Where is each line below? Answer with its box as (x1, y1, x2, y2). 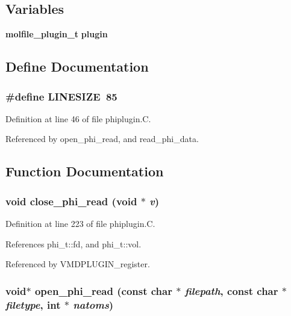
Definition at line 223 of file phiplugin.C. (5, 217, 155, 229)
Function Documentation (5, 162, 164, 181)
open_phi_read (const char (34, 283, 172, 298)
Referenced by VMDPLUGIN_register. (5, 258, 150, 270)
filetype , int (5, 297, 61, 312)
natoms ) (73, 297, 114, 312)
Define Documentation (5, 57, 149, 76)
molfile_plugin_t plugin (5, 28, 108, 40)
